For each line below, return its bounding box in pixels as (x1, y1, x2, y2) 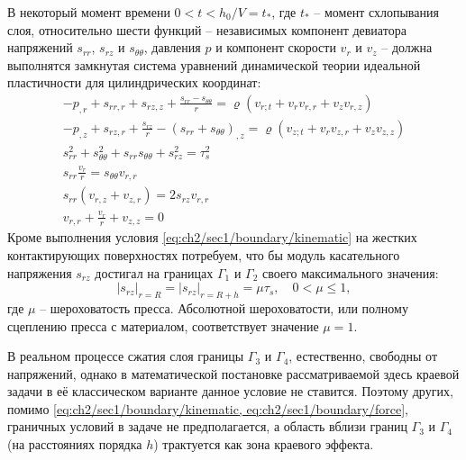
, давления (143, 38, 201, 57)
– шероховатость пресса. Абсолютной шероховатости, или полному (40, 298, 408, 317)
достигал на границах (95, 263, 214, 282)
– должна (381, 38, 433, 57)
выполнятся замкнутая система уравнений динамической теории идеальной (7, 55, 421, 74)
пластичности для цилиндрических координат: (7, 73, 261, 92)
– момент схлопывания (314, 3, 439, 21)
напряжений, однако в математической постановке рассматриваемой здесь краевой (7, 364, 460, 383)
